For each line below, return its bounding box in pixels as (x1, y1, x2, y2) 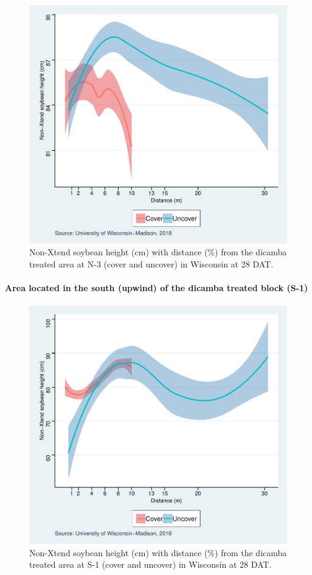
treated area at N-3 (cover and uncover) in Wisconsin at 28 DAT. (29, 257, 274, 270)
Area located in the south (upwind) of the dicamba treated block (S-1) (5, 281, 308, 294)
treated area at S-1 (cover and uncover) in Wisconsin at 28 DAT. (29, 558, 272, 571)
